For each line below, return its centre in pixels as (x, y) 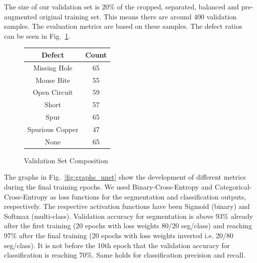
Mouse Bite (53, 80)
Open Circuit (53, 92)
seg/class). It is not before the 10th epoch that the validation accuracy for (117, 245)
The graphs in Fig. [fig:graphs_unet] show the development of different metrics (125, 177)
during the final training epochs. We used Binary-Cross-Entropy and (108, 187)
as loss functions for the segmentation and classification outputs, (148, 196)
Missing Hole (53, 67)
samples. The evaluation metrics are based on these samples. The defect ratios (123, 26)
